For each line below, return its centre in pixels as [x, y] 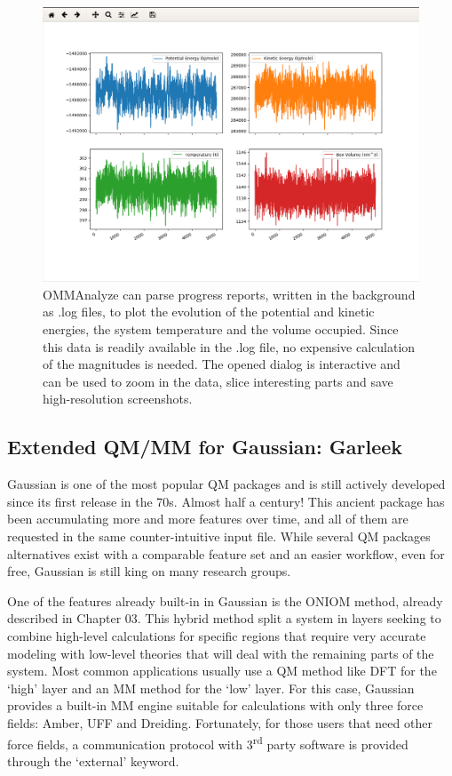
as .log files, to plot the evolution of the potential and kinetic [209, 312]
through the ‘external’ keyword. [93, 760]
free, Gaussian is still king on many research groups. [149, 571]
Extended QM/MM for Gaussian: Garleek [205, 447]
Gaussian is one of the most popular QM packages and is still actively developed [226, 484]
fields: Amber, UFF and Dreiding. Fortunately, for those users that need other [220, 722]
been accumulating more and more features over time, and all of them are [208, 519]
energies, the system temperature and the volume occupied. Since [221, 329]
